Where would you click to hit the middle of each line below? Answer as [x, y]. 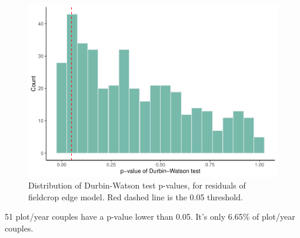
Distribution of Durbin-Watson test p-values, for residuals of [137, 185]
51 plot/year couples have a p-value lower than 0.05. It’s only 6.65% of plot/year [150, 216]
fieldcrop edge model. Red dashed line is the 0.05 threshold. [136, 196]
